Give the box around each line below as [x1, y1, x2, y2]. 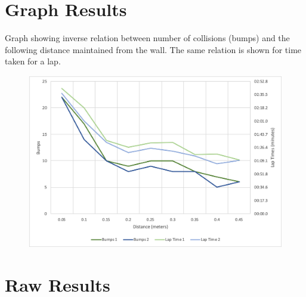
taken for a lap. [5, 55, 61, 67]
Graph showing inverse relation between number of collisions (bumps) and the [5, 32, 290, 44]
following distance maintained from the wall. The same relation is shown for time [5, 43, 302, 55]
